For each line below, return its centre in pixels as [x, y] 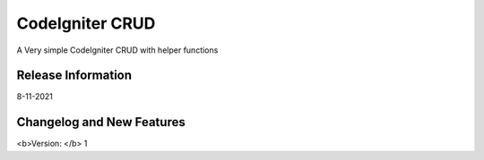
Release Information [74, 76]
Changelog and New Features [101, 122]
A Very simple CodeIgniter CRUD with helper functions [117, 50]
